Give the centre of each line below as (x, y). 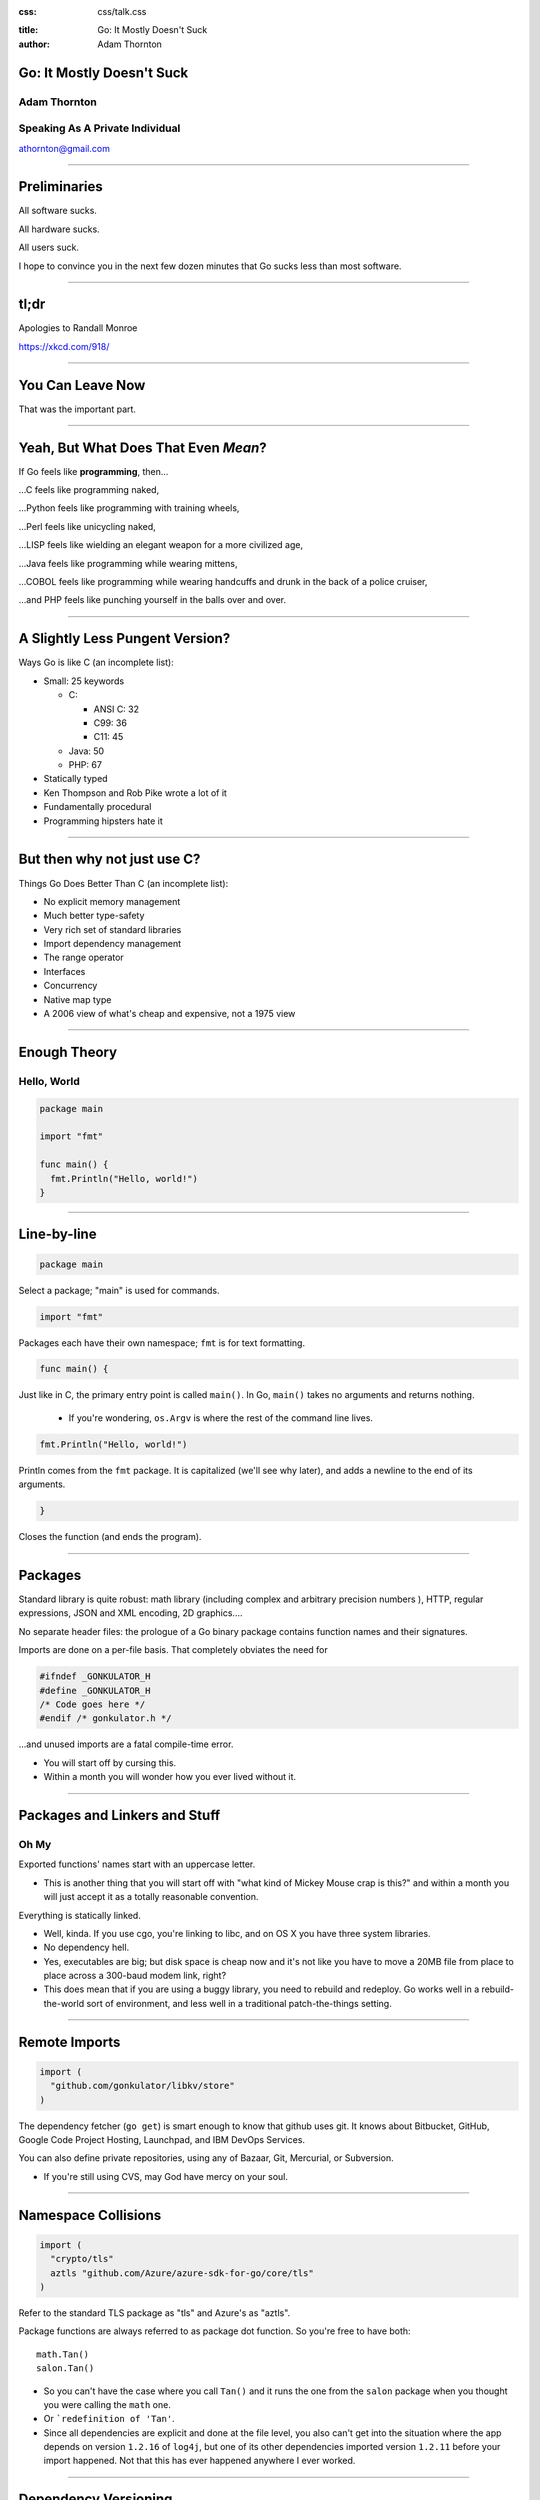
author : (34, 44)
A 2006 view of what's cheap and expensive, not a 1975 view (169, 1014)
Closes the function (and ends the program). (110, 1537)
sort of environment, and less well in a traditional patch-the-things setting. (239, 2003)
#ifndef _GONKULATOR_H (95, 1676)
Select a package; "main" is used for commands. (119, 1290)
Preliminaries (61, 186)
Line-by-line (57, 1234)
